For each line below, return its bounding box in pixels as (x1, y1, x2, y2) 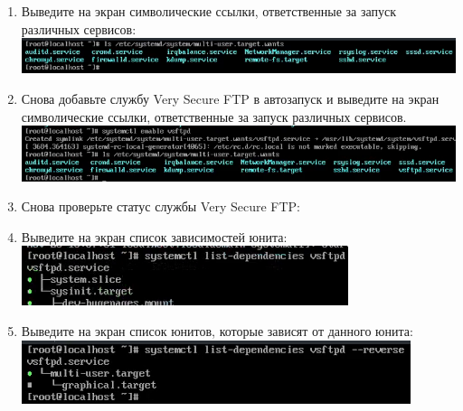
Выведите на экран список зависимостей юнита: (21, 227, 288, 246)
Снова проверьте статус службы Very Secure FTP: (21, 197, 301, 216)
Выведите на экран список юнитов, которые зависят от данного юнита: (21, 321, 413, 340)
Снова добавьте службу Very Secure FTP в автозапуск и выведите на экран (21, 89, 439, 108)
